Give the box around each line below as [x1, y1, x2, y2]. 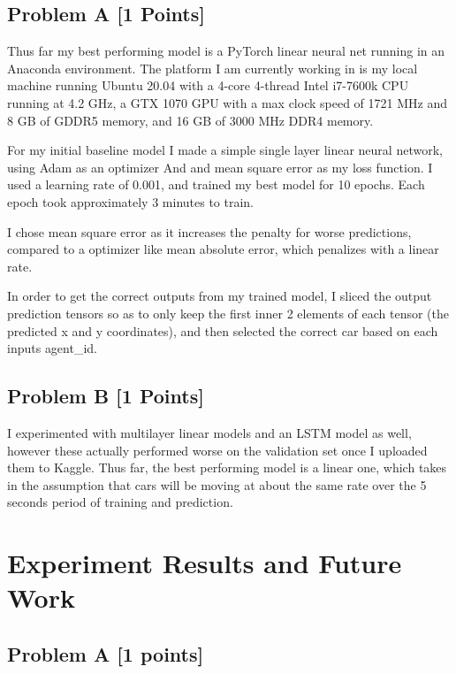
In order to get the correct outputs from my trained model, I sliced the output [7, 287, 432, 305]
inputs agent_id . [7, 339, 98, 357]
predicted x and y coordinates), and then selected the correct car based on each [7, 321, 438, 340]
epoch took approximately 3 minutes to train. [7, 192, 255, 211]
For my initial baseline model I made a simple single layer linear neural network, [7, 141, 443, 159]
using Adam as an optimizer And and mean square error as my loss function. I [7, 157, 433, 176]
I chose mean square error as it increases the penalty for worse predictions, [7, 222, 412, 241]
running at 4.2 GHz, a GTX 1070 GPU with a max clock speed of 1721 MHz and [7, 93, 447, 111]
